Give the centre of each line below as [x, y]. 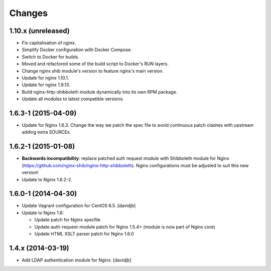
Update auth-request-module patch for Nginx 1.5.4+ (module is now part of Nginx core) [125, 227]
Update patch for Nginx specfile [67, 220]
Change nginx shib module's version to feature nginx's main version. [93, 71]
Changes [28, 13]
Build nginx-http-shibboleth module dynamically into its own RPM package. [100, 92]
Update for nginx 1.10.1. [45, 78]
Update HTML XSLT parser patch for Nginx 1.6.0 [84, 234]
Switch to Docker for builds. [51, 57]
